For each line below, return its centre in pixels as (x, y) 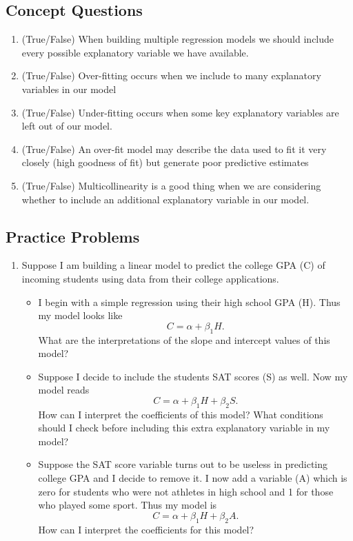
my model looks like (80, 315)
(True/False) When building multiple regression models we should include (178, 39)
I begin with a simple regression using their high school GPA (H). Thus (189, 302)
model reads (64, 390)
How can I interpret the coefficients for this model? (146, 529)
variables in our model (69, 89)
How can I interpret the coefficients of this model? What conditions (181, 414)
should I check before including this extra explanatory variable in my (184, 428)
